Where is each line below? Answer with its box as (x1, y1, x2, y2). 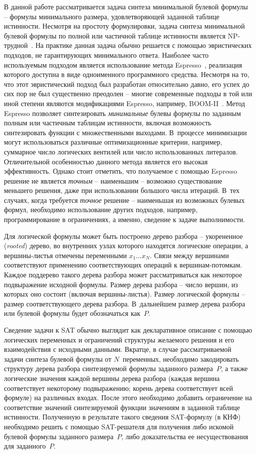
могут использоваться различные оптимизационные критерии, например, (4, 137, 222, 147)
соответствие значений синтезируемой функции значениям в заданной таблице (4, 402, 240, 412)
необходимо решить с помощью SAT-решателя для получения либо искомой (4, 421, 234, 431)
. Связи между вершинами (149, 250, 229, 260)
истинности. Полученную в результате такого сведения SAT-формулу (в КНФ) (4, 412, 241, 422)
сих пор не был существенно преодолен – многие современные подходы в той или (4, 88, 253, 99)
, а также (220, 363, 248, 374)
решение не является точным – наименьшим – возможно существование (4, 175, 222, 186)
